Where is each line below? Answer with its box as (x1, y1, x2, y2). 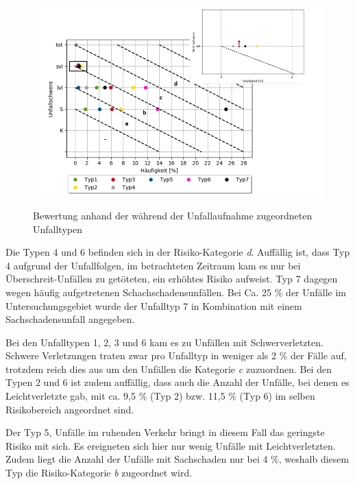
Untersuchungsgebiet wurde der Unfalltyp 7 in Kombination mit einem (5, 298, 302, 313)
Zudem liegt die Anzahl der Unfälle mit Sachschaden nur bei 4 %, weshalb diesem (5, 452, 350, 466)
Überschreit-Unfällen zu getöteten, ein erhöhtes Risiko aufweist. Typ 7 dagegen (5, 271, 338, 286)
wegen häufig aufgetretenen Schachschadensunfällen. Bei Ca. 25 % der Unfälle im (5, 285, 347, 299)
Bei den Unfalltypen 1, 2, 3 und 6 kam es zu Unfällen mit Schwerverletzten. (5, 335, 323, 349)
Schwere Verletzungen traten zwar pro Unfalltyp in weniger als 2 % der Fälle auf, (5, 348, 347, 363)
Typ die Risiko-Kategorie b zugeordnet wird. (5, 465, 193, 480)
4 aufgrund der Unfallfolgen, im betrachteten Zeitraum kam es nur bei (5, 258, 301, 272)
